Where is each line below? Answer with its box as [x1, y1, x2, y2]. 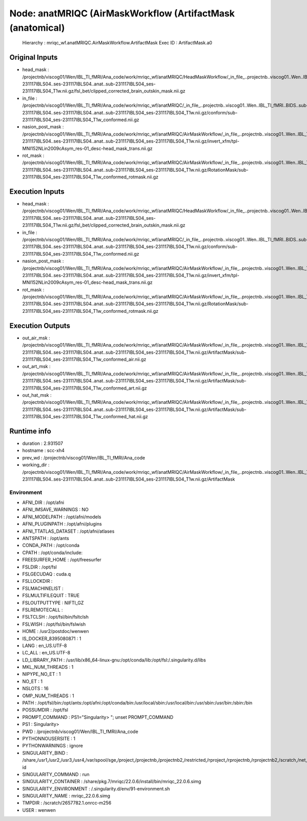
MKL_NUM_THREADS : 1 [22, 664, 74, 670]
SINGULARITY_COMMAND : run [22, 771, 90, 777]
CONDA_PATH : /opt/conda [22, 542, 80, 549]
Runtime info [9, 427, 51, 436]
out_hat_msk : [22, 392, 52, 398]
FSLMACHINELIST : [22, 585, 63, 591]
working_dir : [22, 462, 50, 468]
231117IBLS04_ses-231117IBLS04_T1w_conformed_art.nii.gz [22, 385, 147, 391]
